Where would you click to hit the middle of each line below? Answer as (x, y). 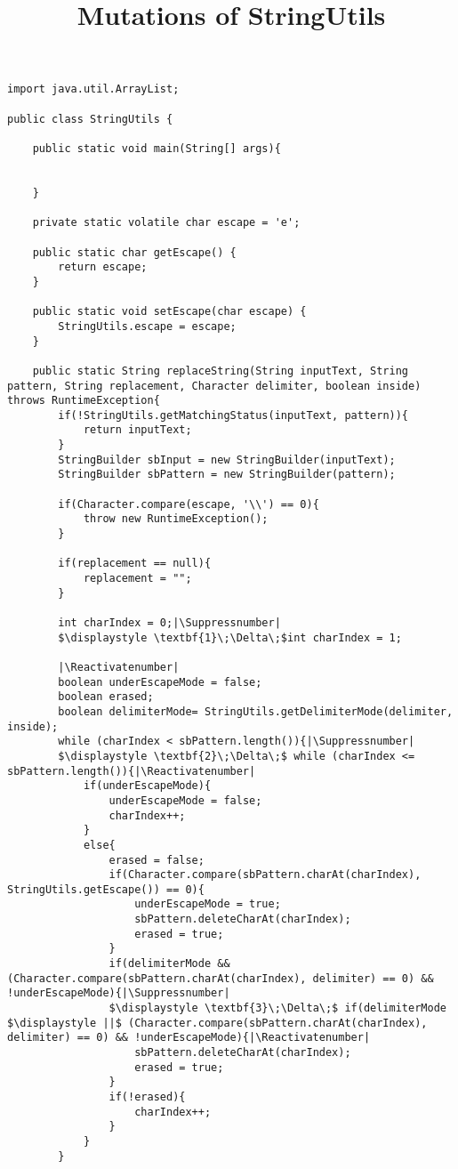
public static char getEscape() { (134, 252)
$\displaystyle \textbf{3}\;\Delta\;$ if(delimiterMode (277, 1008)
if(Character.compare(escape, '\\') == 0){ (189, 504)
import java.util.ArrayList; (93, 89)
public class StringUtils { (90, 119)
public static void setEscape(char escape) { (169, 312)
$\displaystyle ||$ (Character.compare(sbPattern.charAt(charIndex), (217, 1023)
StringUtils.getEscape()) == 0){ (106, 889)
